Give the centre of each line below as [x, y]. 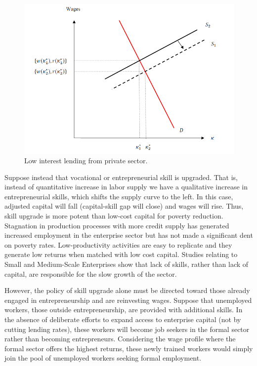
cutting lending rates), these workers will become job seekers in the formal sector [127, 329]
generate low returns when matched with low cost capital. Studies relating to [121, 254]
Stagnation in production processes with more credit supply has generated [117, 225]
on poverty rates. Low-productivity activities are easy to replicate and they [118, 244]
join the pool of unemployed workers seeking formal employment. [103, 358]
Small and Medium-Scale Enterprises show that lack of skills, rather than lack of [127, 264]
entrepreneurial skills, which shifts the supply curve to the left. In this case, [119, 196]
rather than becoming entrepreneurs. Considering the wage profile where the [120, 339]
